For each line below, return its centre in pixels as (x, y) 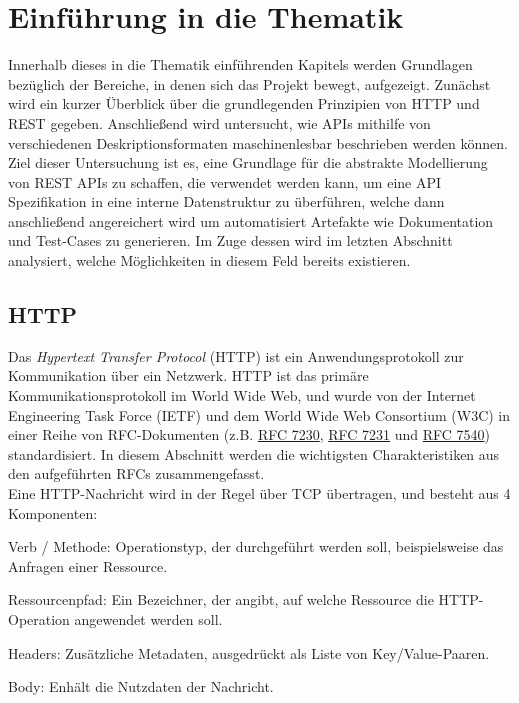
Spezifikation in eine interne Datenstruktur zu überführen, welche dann (226, 201)
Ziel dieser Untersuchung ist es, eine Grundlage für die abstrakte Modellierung (248, 162)
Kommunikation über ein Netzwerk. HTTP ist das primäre (188, 375)
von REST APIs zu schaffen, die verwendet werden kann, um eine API (225, 181)
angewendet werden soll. (148, 618)
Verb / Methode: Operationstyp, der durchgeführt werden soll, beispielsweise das (256, 546)
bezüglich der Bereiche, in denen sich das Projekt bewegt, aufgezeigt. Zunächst (249, 83)
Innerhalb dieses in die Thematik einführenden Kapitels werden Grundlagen (240, 64)
